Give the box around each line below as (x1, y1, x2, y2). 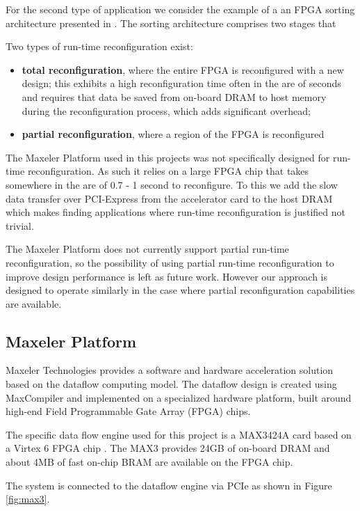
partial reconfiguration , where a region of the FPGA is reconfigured (22, 127, 325, 141)
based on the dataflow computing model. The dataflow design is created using (6, 377, 337, 391)
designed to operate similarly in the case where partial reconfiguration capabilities (6, 283, 355, 297)
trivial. (6, 218, 34, 233)
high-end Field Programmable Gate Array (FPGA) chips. (6, 404, 251, 418)
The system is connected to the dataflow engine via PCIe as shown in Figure (6, 478, 332, 492)
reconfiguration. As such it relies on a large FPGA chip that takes (27, 164, 309, 178)
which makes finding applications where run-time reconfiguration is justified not (6, 205, 345, 219)
